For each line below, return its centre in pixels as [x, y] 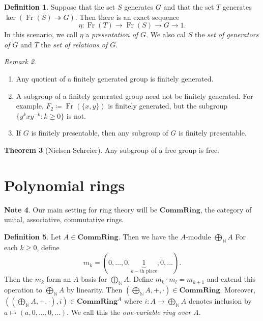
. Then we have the [148, 236]
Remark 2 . [20, 61]
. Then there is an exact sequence [127, 17]
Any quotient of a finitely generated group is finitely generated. [115, 78]
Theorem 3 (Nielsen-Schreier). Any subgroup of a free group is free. [112, 150]
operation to [23, 290]
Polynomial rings [65, 185]
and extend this [231, 279]
